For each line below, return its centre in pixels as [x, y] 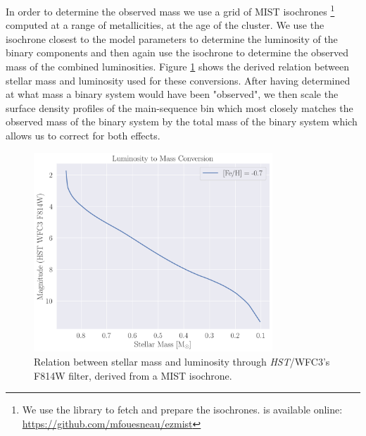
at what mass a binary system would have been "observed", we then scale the [172, 94]
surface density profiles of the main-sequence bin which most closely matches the [179, 107]
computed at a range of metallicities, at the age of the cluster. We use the [165, 25]
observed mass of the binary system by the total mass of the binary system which [182, 122]
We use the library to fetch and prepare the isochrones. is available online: [182, 410]
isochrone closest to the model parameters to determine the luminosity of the [172, 38]
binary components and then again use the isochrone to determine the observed [177, 52]
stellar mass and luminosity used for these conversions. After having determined [178, 80]
